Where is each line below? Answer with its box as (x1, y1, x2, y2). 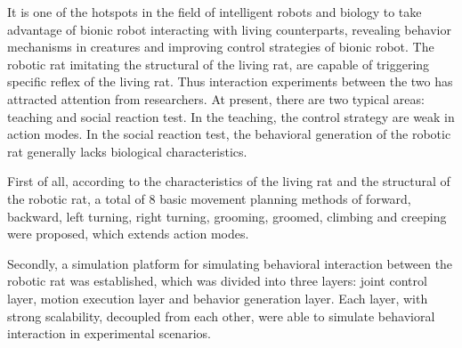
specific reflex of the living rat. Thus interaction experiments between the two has (7, 72, 453, 91)
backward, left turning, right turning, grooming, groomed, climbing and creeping (7, 206, 447, 225)
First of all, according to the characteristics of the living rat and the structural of (7, 172, 450, 190)
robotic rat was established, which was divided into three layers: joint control (7, 271, 427, 290)
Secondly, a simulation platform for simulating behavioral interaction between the (7, 254, 453, 272)
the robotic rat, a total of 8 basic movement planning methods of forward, (7, 189, 411, 207)
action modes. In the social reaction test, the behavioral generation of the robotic (7, 125, 451, 143)
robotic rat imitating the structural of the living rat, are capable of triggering (7, 54, 430, 73)
